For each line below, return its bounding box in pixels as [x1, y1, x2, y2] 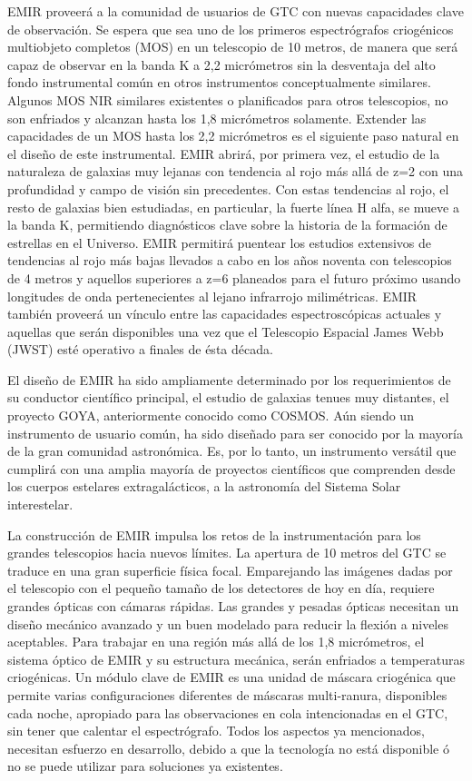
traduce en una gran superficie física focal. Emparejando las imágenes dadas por [7, 560, 453, 579]
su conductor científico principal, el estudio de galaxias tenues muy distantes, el [7, 388, 449, 407]
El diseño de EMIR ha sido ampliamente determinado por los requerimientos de [7, 370, 451, 389]
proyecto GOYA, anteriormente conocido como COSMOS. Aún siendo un [7, 406, 414, 425]
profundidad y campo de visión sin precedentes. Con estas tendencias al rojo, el [7, 179, 449, 198]
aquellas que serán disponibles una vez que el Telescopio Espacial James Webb [7, 321, 444, 341]
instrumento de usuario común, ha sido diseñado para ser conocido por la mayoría [7, 423, 463, 442]
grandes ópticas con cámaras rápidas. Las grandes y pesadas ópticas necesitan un [7, 597, 459, 615]
